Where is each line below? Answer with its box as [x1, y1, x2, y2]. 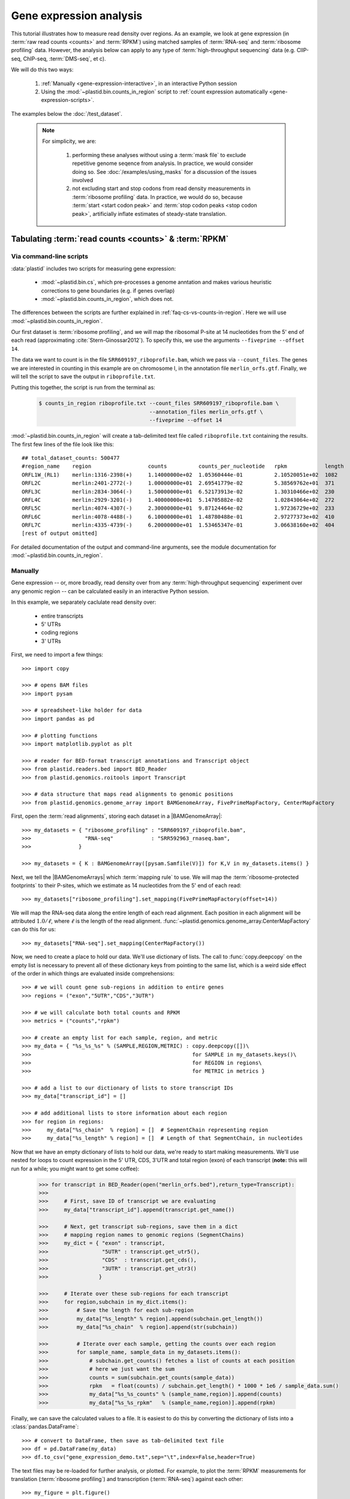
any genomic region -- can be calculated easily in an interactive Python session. [11, 588, 210, 595]
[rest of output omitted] [22, 530, 98, 537]
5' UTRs [41, 621, 61, 628]
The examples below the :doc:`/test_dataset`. [11, 110, 123, 117]
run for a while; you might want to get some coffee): [11, 1165, 140, 1172]
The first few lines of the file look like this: [11, 441, 114, 448]
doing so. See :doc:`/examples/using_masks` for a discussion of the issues [72, 168, 257, 175]
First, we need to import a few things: [11, 651, 104, 658]
